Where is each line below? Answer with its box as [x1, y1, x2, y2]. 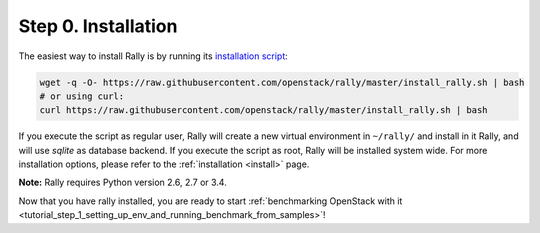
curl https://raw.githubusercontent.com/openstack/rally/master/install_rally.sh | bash [39, 105, 489, 116]
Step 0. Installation [18, 15, 178, 37]
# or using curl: [39, 90, 125, 102]
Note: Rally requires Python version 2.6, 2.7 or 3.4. [18, 176, 227, 189]
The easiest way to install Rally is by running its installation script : [18, 50, 289, 62]
